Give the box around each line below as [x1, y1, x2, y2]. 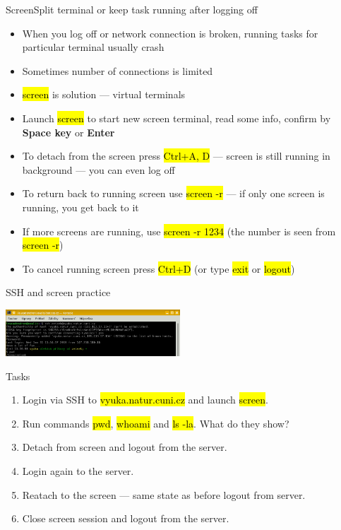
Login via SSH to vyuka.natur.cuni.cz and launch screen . [22, 392, 268, 407]
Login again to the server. [22, 464, 134, 478]
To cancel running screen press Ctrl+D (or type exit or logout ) [22, 261, 295, 276]
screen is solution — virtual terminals [22, 87, 186, 102]
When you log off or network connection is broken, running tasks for [22, 25, 318, 40]
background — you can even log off [22, 162, 175, 177]
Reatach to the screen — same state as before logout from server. [22, 487, 306, 502]
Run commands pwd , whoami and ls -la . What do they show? [22, 416, 289, 430]
